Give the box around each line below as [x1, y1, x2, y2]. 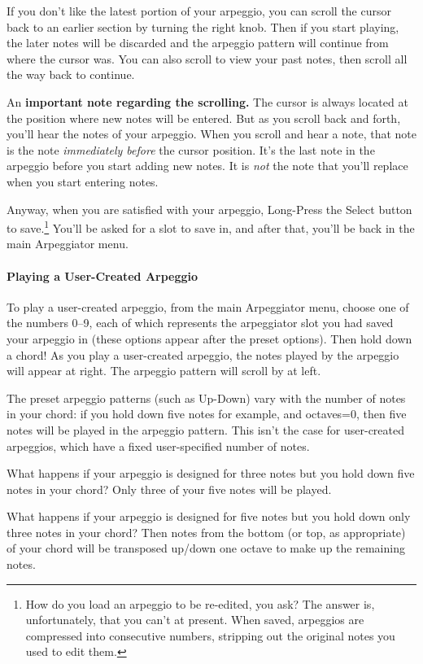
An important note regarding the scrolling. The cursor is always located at [7, 93, 408, 110]
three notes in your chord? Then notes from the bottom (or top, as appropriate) [7, 523, 406, 540]
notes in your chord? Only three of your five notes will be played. [7, 480, 332, 497]
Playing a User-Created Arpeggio [7, 267, 198, 284]
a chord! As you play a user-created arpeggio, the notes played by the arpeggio [7, 346, 399, 363]
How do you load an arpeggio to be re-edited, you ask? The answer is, [25, 595, 375, 612]
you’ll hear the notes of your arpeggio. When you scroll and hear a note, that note [7, 125, 416, 142]
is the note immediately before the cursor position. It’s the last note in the [7, 141, 375, 158]
